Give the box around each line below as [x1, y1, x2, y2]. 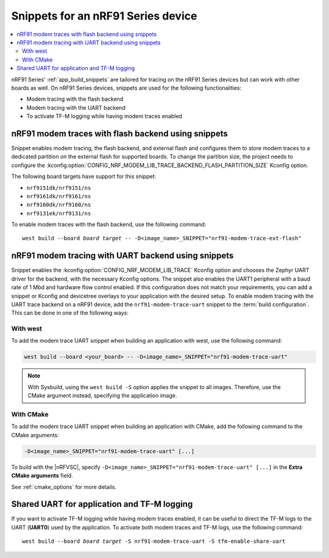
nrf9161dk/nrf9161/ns [26, 193, 91, 199]
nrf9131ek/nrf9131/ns [26, 210, 91, 216]
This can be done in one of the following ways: [11, 309, 129, 317]
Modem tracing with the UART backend [26, 104, 126, 111]
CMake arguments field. [11, 472, 73, 479]
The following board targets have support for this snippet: [11, 173, 157, 180]
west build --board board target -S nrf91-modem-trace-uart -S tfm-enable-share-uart [22, 538, 286, 545]
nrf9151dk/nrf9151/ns [26, 184, 91, 191]
